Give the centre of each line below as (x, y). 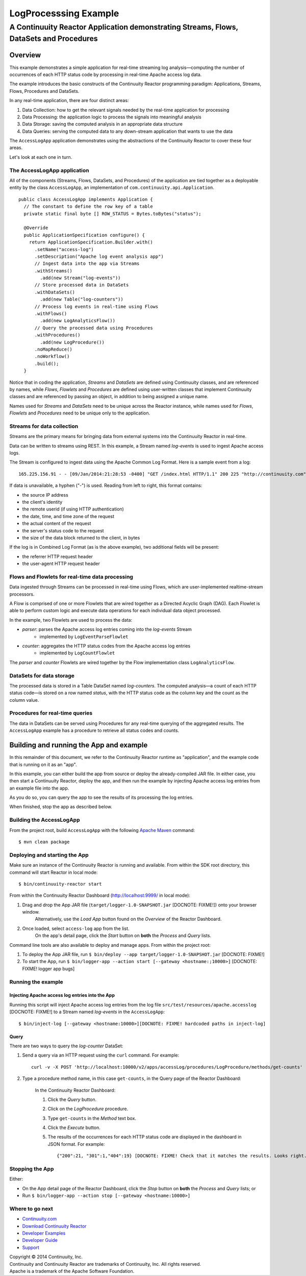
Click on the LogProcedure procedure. (88, 1109)
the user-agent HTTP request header (61, 563)
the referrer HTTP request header (57, 556)
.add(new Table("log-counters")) (82, 299)
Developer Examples (44, 1233)
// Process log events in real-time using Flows (96, 306)
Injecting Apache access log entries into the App (62, 995)
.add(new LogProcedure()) (72, 342)
